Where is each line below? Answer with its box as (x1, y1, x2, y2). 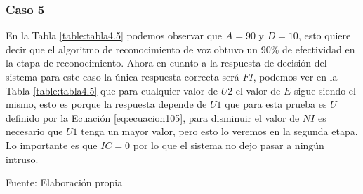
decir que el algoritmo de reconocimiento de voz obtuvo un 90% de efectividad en (6, 41, 355, 56)
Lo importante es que (6, 137, 98, 152)
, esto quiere (298, 28, 351, 43)
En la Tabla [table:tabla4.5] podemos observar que (6, 28, 223, 43)
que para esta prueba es (225, 97, 327, 111)
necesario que (6, 124, 63, 139)
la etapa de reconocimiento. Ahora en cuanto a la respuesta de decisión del (6, 55, 327, 70)
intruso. (6, 151, 39, 166)
